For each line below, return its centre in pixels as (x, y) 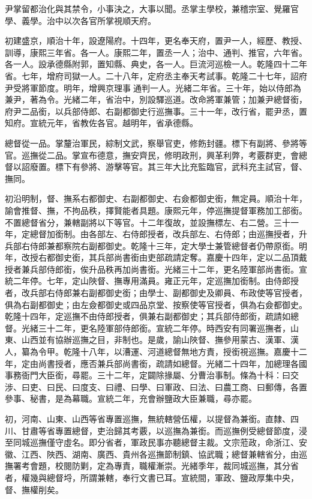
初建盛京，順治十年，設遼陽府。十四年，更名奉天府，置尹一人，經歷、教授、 (156, 41)
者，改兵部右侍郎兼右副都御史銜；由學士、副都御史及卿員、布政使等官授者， (156, 293)
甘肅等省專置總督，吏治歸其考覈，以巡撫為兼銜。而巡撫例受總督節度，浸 (164, 430)
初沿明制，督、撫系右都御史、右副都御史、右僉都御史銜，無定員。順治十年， (156, 198)
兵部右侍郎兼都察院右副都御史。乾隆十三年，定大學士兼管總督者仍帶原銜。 (152, 245)
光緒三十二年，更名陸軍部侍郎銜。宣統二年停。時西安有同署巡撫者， (156, 328)
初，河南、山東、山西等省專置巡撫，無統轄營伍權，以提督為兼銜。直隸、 (148, 419)
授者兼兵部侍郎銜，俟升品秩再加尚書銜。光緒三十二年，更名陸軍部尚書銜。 (152, 269)
